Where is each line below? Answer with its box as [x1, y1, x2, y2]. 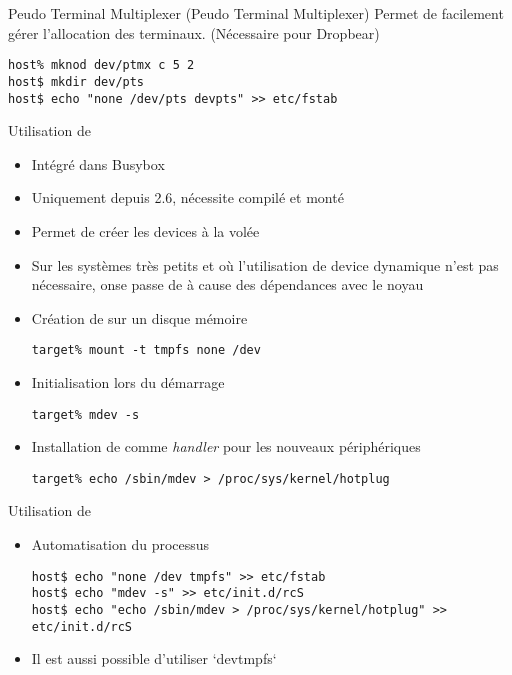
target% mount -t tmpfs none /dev [31, 343, 261, 358]
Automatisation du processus [31, 534, 210, 555]
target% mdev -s [31, 407, 140, 422]
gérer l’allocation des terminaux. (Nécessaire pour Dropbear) [8, 22, 380, 43]
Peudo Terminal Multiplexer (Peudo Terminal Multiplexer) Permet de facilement [8, 3, 504, 23]
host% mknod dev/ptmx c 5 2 [8, 58, 195, 73]
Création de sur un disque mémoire [31, 307, 248, 328]
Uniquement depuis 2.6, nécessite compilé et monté [31, 187, 344, 208]
